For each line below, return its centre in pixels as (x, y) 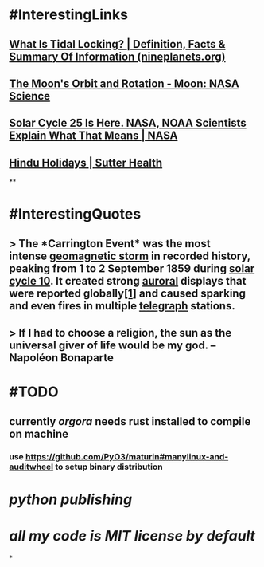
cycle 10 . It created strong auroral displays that (128, 281)
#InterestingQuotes (75, 214)
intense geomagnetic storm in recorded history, (130, 256)
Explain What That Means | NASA (93, 136)
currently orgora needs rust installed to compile (130, 421)
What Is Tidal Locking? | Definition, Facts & (117, 44)
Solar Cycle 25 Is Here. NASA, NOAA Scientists (128, 123)
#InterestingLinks (68, 15)
